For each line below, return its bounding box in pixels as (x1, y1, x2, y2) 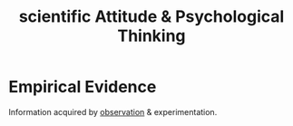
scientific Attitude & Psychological (18, 6, 285, 27)
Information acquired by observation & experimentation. (8, 106, 218, 117)
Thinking (116, 25, 187, 46)
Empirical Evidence (8, 77, 157, 97)
